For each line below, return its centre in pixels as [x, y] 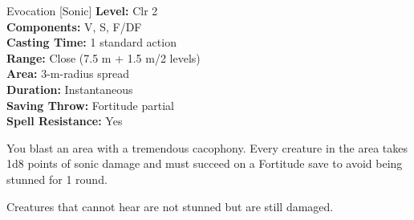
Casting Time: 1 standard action [91, 42]
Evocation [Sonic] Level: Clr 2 [82, 10]
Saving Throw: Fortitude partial [91, 105]
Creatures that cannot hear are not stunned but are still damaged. [170, 206]
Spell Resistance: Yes [65, 121]
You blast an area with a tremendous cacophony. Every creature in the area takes [207, 147]
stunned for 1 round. [57, 179]
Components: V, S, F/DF [74, 26]
